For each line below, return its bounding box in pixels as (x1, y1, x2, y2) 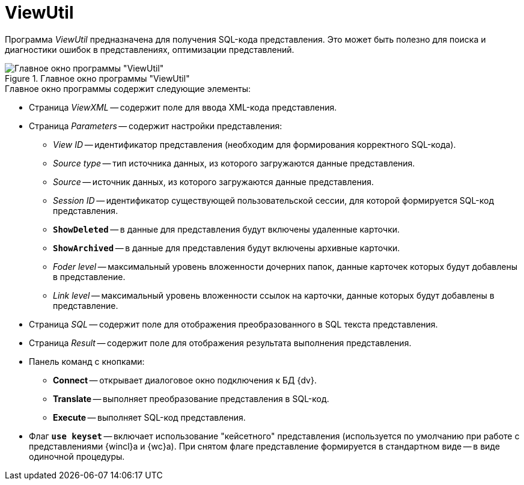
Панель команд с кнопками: (29, 356, 145, 367)
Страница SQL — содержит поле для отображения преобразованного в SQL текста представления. (29, 319, 438, 329)
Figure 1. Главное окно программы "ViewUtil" (5, 73, 190, 84)
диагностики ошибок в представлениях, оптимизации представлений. (5, 44, 294, 55)
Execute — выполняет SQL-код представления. (53, 412, 246, 422)
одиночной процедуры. (29, 451, 125, 462)
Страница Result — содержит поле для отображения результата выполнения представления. (29, 337, 412, 348)
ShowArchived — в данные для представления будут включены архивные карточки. (53, 242, 400, 253)
